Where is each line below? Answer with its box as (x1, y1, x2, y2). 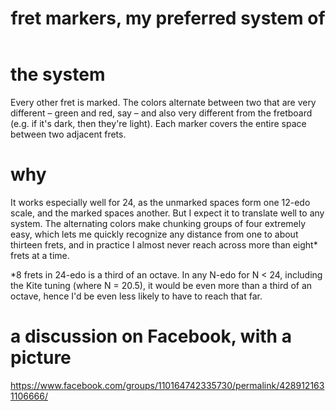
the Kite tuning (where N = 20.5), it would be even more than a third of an (10, 279, 313, 291)
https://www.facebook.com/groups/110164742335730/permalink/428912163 (10, 379, 325, 391)
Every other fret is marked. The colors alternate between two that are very (10, 96, 317, 108)
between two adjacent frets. (10, 128, 127, 140)
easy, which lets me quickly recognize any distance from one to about (10, 228, 299, 240)
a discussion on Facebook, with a (10, 325, 292, 348)
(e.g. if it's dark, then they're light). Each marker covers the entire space (10, 117, 307, 129)
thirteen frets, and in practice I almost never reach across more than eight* (10, 238, 318, 251)
